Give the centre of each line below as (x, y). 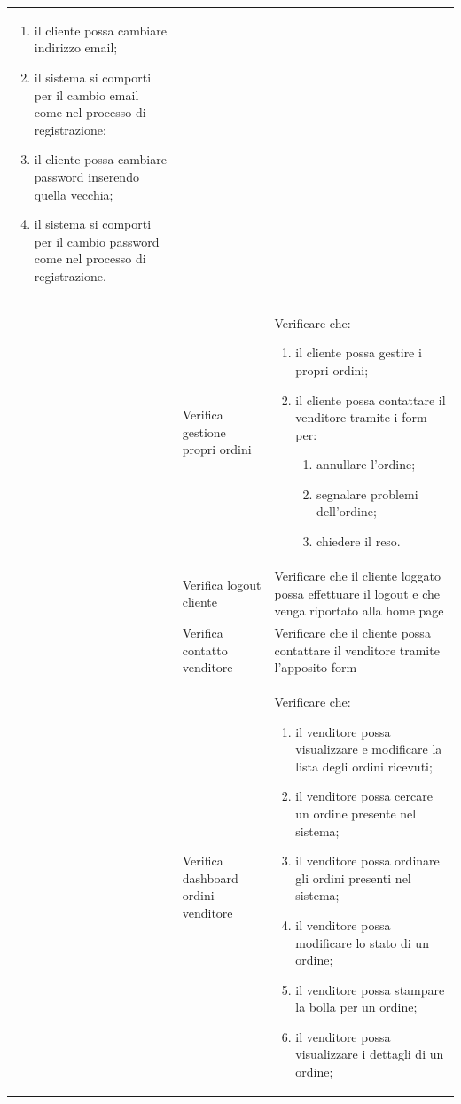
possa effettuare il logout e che (357, 593)
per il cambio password (97, 241)
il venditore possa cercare (364, 796)
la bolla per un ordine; (356, 1007)
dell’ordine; (347, 511)
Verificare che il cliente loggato (358, 575)
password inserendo (86, 176)
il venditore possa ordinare (367, 861)
